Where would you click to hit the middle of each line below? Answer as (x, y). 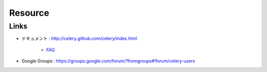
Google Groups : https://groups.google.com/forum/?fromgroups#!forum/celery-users (108, 61)
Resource (29, 13)
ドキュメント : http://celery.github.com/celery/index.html (79, 38)
